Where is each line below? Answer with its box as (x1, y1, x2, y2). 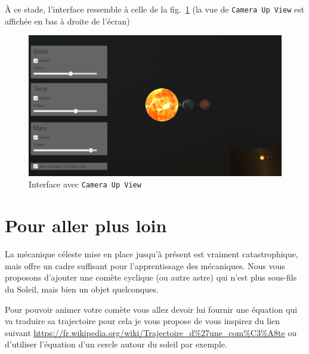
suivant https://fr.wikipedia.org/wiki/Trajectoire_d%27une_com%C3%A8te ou (5, 326, 297, 338)
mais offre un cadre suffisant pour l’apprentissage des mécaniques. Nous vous (5, 259, 285, 272)
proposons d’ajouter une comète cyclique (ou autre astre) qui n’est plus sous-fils (5, 271, 297, 284)
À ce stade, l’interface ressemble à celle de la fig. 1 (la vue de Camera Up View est (5, 3, 305, 15)
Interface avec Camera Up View (29, 178, 141, 190)
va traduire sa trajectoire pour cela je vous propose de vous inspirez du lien (5, 315, 280, 327)
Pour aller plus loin (5, 213, 167, 238)
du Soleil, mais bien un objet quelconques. (5, 282, 159, 295)
